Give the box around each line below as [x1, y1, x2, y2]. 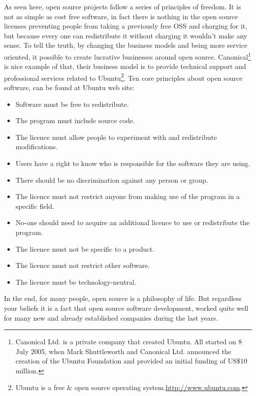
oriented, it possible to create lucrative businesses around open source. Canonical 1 [4, 50, 251, 62]
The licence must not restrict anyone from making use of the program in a [15, 191, 240, 201]
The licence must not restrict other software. [15, 260, 150, 270]
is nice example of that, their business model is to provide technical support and [4, 61, 246, 71]
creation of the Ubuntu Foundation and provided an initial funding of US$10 [15, 356, 247, 366]
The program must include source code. [15, 115, 135, 126]
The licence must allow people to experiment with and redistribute [15, 132, 217, 142]
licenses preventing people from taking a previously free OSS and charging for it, [4, 21, 248, 31]
